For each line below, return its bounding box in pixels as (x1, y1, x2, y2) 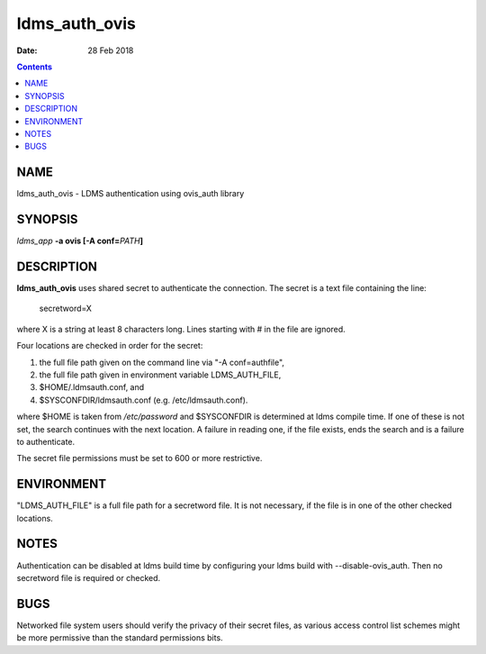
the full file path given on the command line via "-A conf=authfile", (39, 357, 285, 368)
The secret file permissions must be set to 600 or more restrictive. (16, 453, 263, 464)
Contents (16, 61, 53, 72)
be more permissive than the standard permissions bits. (16, 632, 224, 643)
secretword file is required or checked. (16, 572, 161, 583)
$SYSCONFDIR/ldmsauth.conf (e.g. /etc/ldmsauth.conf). (39, 395, 248, 405)
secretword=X (39, 303, 92, 314)
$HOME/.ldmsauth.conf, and (39, 382, 145, 393)
